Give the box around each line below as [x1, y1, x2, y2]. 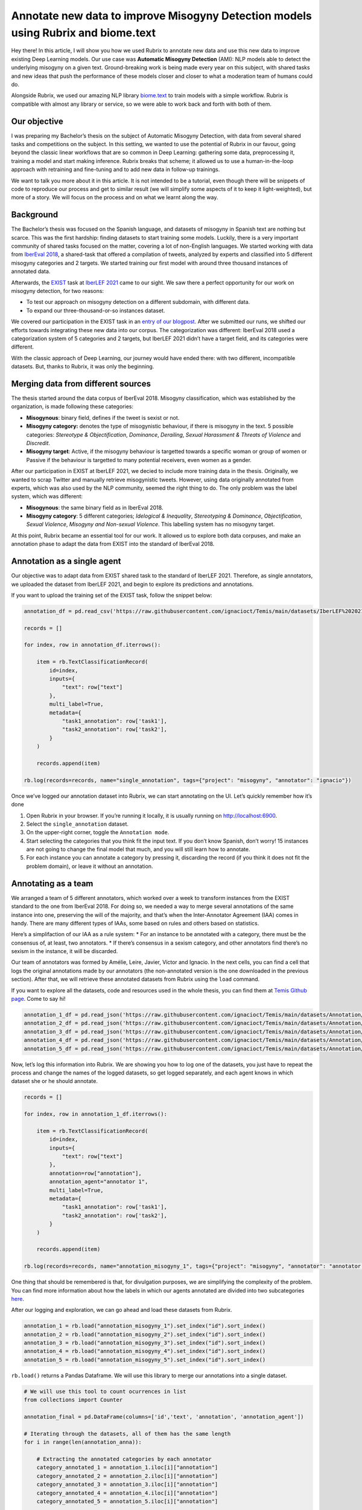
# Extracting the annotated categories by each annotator [36, 1456, 212, 1462]
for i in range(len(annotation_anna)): [24, 1439, 142, 1446]
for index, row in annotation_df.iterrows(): [24, 641, 161, 649]
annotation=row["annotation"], [49, 1169, 142, 1177]
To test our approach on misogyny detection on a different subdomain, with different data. [26, 298, 250, 306]
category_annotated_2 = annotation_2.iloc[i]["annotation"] [36, 1473, 218, 1479]
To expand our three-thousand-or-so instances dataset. [26, 307, 165, 314]
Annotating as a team [11, 878, 94, 888]
